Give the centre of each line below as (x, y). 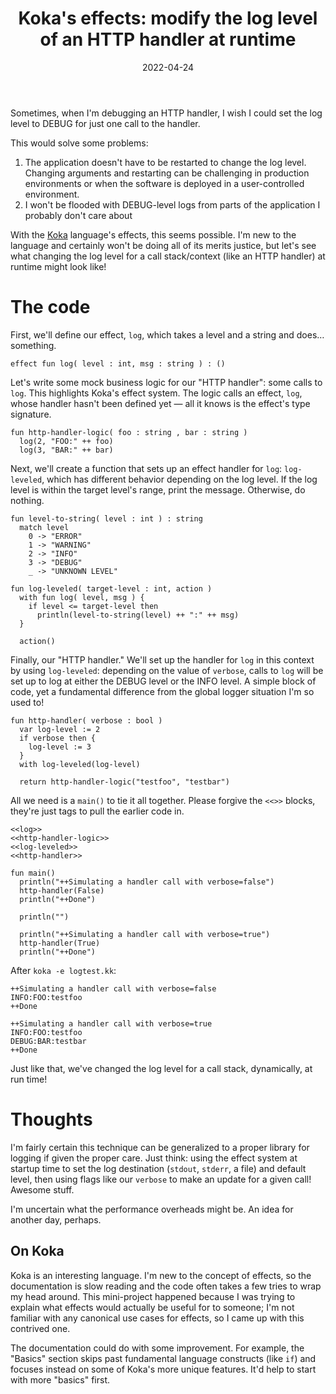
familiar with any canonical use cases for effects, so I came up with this (157, 1318)
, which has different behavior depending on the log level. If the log (179, 479)
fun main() (33, 873)
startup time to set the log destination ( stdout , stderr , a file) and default (158, 1168)
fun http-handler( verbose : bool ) (86, 720)
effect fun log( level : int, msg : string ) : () (118, 363)
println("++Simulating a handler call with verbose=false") (147, 882)
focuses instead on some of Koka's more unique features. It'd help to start (163, 1369)
